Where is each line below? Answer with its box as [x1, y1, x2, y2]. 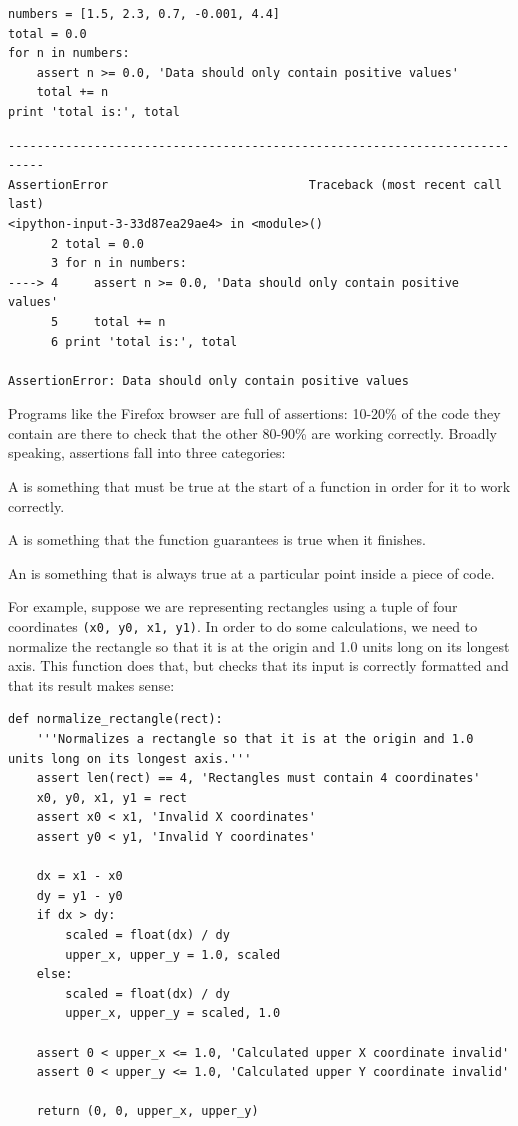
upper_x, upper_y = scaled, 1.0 [65, 1006, 281, 1021]
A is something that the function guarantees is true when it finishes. [8, 529, 426, 550]
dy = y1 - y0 [36, 888, 123, 903]
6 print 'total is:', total [50, 334, 238, 349]
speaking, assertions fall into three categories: [8, 442, 286, 463]
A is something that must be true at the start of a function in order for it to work [8, 476, 511, 497]
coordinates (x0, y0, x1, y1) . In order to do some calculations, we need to [8, 616, 478, 637]
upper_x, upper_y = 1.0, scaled [65, 947, 281, 962]
